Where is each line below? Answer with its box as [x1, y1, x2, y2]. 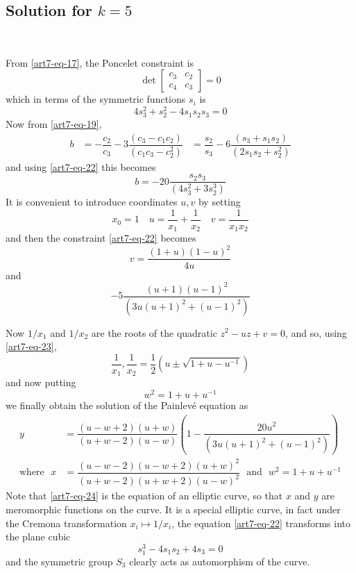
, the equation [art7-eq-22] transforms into [171, 515, 351, 530]
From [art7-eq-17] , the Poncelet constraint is [6, 55, 194, 69]
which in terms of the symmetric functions [6, 92, 186, 106]
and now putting [6, 375, 76, 390]
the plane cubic [6, 529, 71, 544]
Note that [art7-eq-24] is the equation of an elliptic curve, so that [6, 488, 283, 503]
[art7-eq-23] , [6, 339, 57, 354]
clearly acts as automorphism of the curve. [129, 554, 310, 568]
